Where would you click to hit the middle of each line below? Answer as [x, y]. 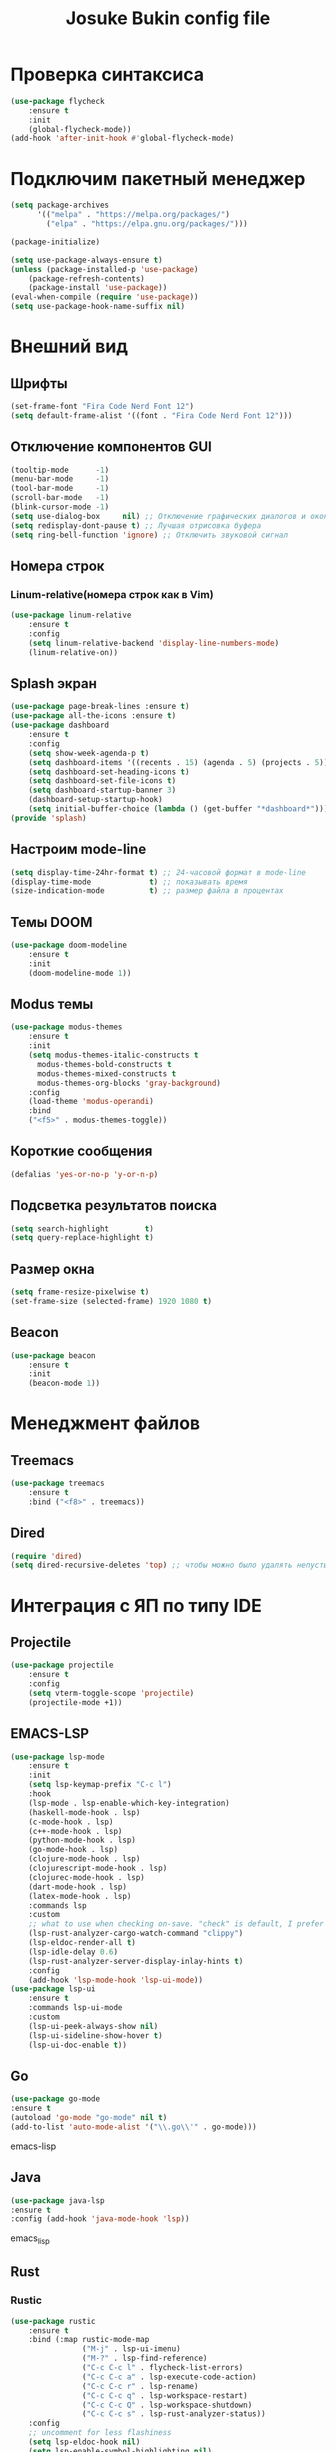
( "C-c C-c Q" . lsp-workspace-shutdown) [167, 2405]
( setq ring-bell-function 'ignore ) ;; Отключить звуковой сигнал [149, 535]
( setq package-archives [60, 205]
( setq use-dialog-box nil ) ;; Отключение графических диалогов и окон [169, 516]
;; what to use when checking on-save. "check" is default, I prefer [176, 1924]
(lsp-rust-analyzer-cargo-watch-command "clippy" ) [136, 1933]
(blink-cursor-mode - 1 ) [60, 507]
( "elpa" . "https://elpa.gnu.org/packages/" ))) [147, 224]
